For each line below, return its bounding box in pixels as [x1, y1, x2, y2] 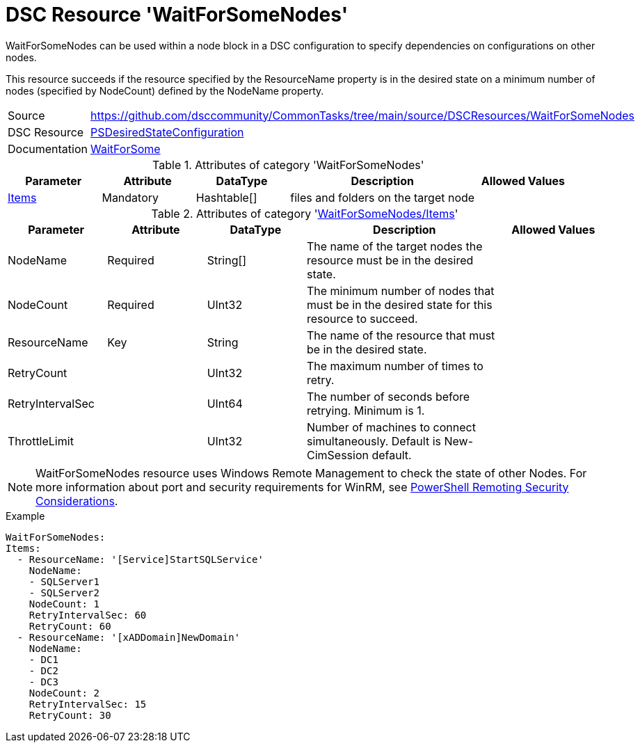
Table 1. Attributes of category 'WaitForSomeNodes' [152, 157, 424, 172]
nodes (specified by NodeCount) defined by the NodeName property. [6, 84, 324, 97]
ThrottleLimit [8, 433, 74, 448]
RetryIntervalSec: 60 [29, 609, 147, 621]
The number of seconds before [306, 389, 470, 404]
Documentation [8, 141, 88, 156]
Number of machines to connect [306, 420, 476, 434]
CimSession [306, 447, 369, 462]
